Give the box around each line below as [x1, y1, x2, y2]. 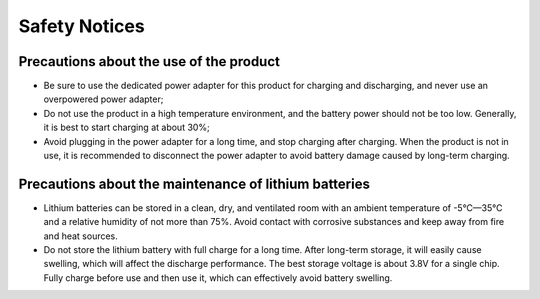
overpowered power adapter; [43, 93, 164, 105]
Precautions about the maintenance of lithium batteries [18, 175, 370, 192]
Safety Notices [18, 15, 145, 37]
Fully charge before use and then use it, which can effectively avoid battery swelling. [43, 271, 393, 284]
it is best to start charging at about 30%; [43, 121, 210, 134]
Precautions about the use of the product [18, 53, 280, 70]
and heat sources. [43, 230, 119, 242]
